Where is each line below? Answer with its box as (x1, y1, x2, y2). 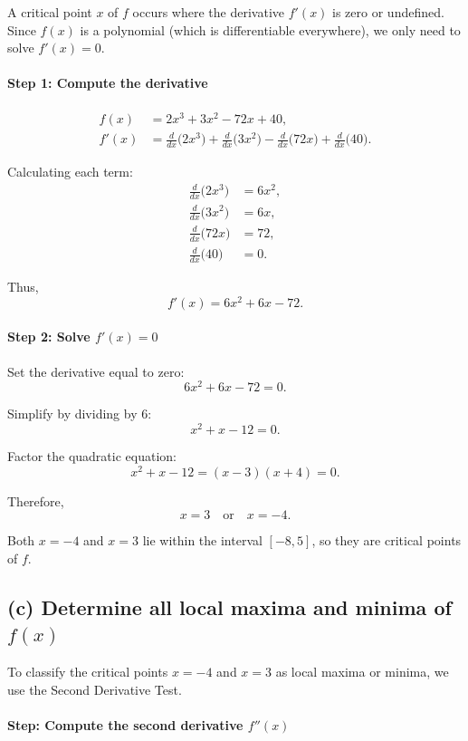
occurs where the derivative (132, 3, 284, 21)
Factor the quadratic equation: (7, 446, 177, 465)
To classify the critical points (7, 662, 168, 681)
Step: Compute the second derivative (7, 715, 244, 734)
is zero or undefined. (332, 3, 444, 21)
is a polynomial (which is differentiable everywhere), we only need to (80, 20, 461, 39)
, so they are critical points (311, 531, 462, 550)
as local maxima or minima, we (275, 662, 449, 681)
